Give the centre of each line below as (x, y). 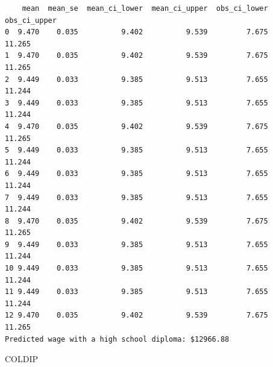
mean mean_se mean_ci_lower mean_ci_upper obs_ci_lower (145, 8)
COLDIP (22, 359)
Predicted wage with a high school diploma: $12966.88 (117, 339)
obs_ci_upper (31, 20)
